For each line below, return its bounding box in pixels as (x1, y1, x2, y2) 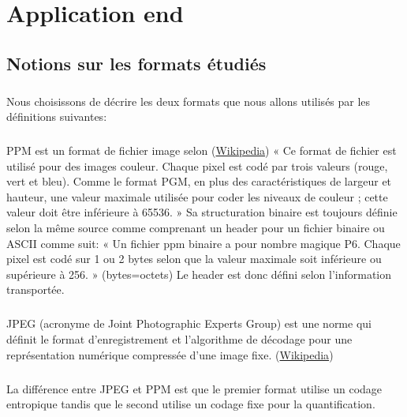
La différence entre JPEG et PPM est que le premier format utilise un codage (6, 380, 383, 396)
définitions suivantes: (6, 108, 107, 125)
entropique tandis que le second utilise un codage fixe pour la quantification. (6, 396, 375, 412)
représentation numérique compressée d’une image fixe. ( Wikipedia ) (6, 346, 334, 363)
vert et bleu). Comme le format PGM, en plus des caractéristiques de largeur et (6, 173, 392, 190)
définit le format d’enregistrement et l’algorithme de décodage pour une (6, 331, 353, 347)
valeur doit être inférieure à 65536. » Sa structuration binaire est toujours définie (6, 204, 398, 220)
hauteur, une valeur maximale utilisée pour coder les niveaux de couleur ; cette (6, 188, 388, 205)
